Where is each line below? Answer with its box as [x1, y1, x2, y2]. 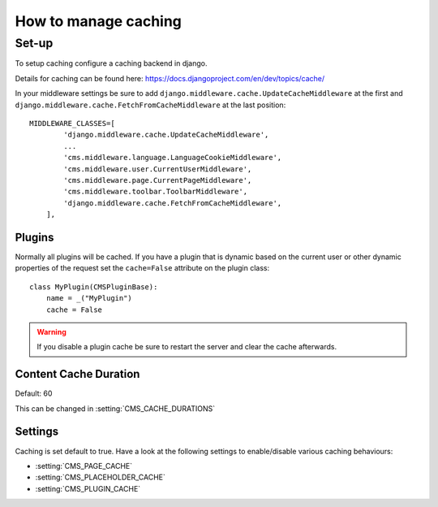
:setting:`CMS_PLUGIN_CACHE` [35, 483, 141, 493]
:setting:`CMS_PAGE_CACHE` [35, 461, 133, 470]
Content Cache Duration [15, 367, 140, 381]
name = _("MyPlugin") [45, 293, 133, 303]
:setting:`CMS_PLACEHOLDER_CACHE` [35, 472, 166, 483]
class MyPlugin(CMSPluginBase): [29, 282, 158, 292]
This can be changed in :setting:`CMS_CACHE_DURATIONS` [15, 403, 215, 414]
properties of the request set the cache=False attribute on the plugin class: [15, 263, 270, 273]
